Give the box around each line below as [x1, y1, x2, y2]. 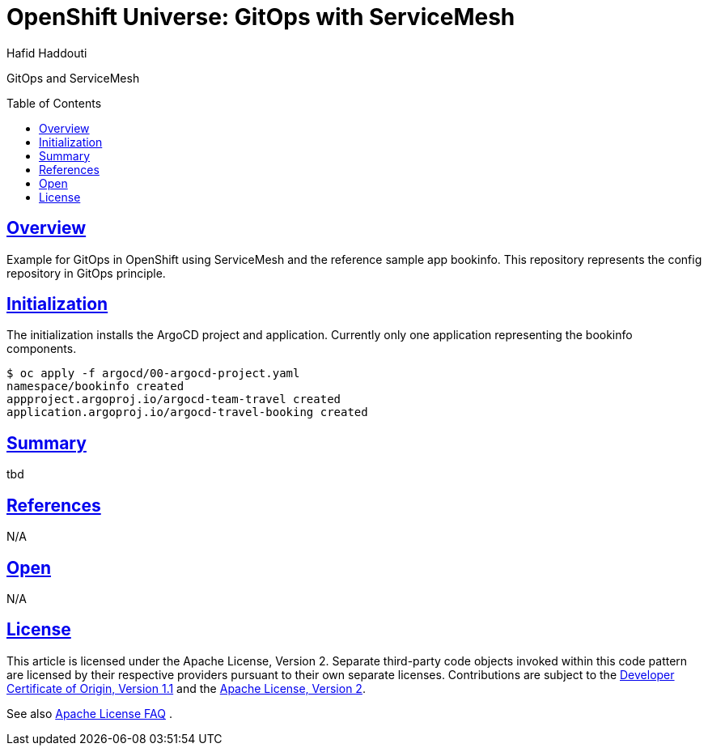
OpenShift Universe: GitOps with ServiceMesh [6, 3, 515, 31]
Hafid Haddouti [6, 45, 87, 60]
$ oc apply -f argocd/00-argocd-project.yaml [6, 367, 300, 380]
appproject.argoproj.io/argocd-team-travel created [6, 393, 341, 406]
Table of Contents [6, 96, 102, 110]
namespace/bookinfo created [6, 380, 184, 393]
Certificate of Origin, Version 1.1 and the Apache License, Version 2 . [6, 681, 366, 695]
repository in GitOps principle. [6, 266, 166, 280]
